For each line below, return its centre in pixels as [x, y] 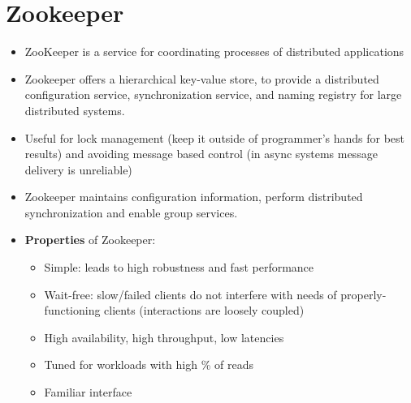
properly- [363, 294]
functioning [72, 310]
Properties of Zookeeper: [90, 240]
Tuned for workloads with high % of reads [149, 364]
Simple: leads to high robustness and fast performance [179, 267]
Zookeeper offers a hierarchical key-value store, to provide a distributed [202, 78]
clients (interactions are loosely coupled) [204, 310]
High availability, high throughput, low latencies [164, 337]
